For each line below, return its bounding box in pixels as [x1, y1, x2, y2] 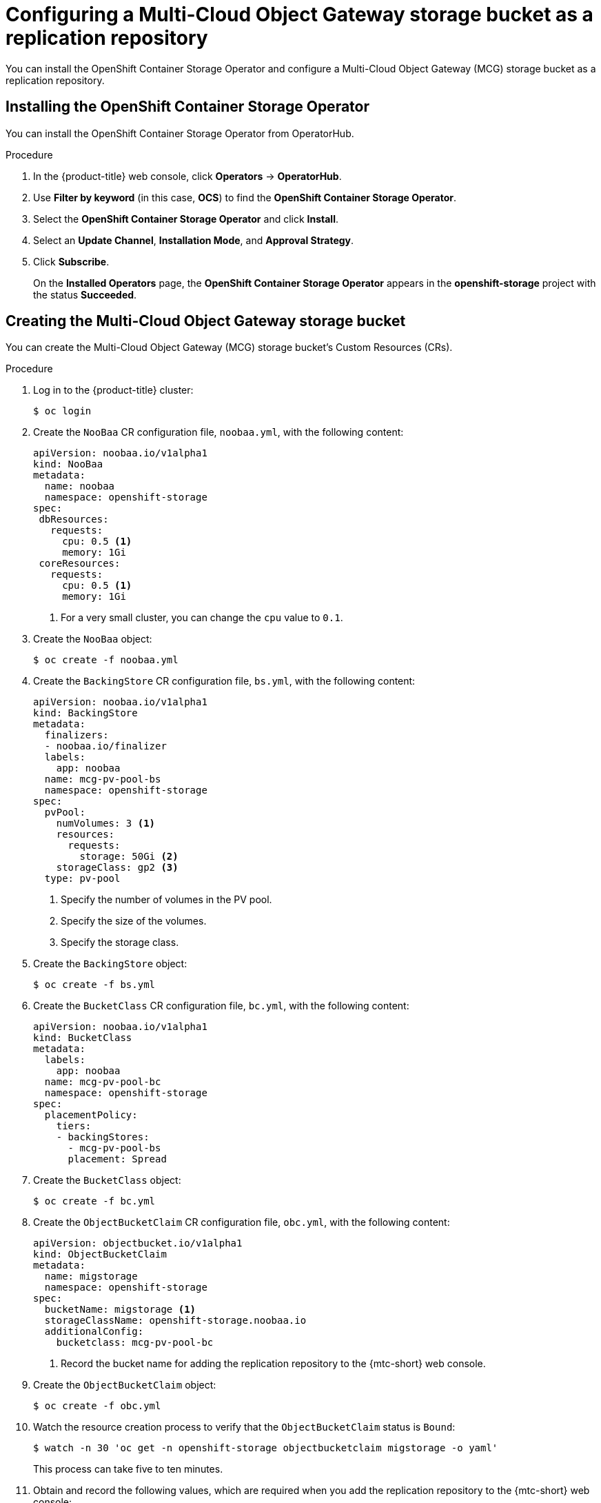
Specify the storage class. [61, 936, 179, 949]
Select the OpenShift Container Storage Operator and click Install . [33, 212, 339, 225]
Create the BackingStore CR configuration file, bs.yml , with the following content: [33, 675, 416, 687]
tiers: [56, 1120, 92, 1132]
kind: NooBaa [33, 458, 103, 470]
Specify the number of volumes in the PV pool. [61, 894, 272, 906]
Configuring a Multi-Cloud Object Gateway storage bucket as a [6, 3, 593, 26]
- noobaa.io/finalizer [44, 740, 167, 752]
